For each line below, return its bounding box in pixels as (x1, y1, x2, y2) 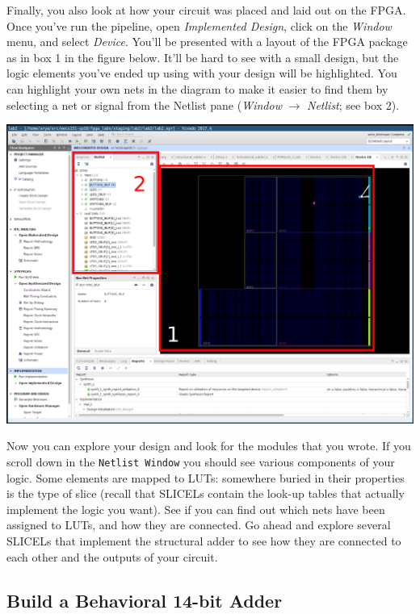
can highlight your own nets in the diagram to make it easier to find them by (6, 80, 388, 97)
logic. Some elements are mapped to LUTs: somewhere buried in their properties (6, 469, 405, 486)
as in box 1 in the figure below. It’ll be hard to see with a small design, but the (6, 48, 399, 65)
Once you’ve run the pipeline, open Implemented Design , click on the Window (6, 17, 392, 34)
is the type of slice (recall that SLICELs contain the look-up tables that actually (6, 485, 405, 502)
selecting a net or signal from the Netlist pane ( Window (6, 96, 282, 113)
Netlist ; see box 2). (307, 96, 400, 113)
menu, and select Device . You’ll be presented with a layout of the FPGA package (6, 33, 408, 50)
